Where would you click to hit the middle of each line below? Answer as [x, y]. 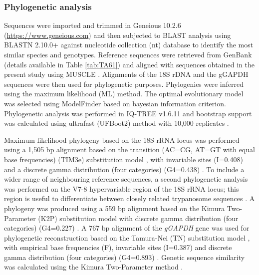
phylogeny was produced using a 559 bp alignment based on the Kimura [115, 208]
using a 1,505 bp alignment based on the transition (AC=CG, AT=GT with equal [129, 149]
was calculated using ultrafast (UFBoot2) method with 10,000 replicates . [117, 123]
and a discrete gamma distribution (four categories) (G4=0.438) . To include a [124, 169]
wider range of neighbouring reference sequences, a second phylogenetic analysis [126, 179]
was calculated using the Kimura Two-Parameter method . [94, 267]
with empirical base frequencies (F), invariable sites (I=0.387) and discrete [118, 247]
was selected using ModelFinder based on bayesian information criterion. [115, 103]
